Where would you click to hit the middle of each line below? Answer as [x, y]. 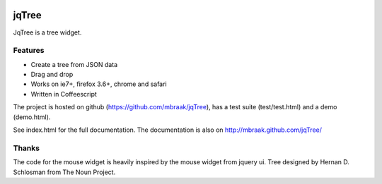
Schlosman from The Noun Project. [64, 172]
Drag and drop [52, 75]
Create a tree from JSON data [74, 64]
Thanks [27, 148]
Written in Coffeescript [64, 94]
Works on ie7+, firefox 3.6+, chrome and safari [99, 84]
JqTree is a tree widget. [47, 32]
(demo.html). [32, 117]
